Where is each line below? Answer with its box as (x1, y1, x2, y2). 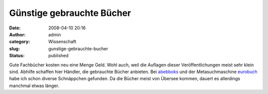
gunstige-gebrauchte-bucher (48, 45, 109, 52)
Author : (9, 31, 26, 37)
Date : (9, 25, 21, 31)
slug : (9, 45, 20, 52)
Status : (9, 53, 25, 59)
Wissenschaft (48, 39, 76, 45)
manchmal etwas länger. (9, 83, 60, 89)
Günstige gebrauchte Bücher (9, 7, 132, 18)
